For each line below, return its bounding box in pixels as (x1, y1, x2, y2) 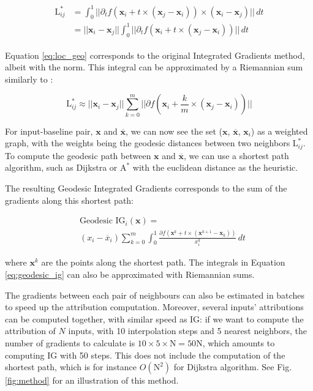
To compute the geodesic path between (5, 149, 151, 162)
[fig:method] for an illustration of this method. (5, 374, 179, 387)
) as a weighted (251, 124, 308, 137)
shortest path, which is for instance (5, 360, 137, 373)
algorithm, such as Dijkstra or (5, 161, 118, 174)
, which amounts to (202, 337, 275, 349)
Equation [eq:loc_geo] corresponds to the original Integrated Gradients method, (5, 48, 305, 61)
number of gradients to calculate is (5, 337, 135, 349)
